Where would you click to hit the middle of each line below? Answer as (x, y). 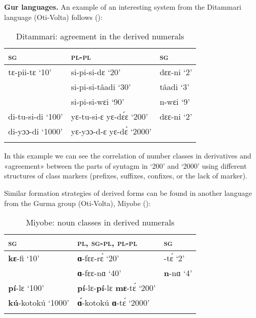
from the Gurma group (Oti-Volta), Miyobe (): (78, 203)
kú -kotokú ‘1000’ (39, 303)
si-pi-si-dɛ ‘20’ (96, 72)
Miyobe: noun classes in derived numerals (100, 222)
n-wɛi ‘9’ (175, 102)
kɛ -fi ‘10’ (24, 258)
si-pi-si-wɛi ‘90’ (98, 102)
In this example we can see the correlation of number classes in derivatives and (128, 156)
